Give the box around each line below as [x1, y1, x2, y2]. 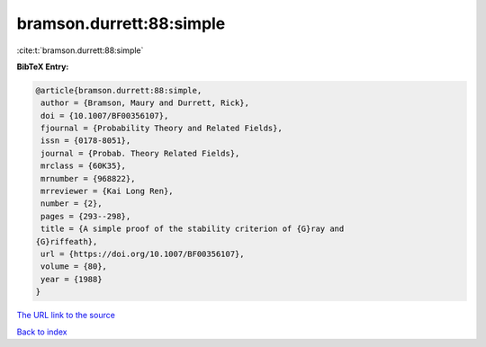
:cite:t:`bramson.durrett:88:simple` [16, 45, 144, 56]
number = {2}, [40, 199, 103, 209]
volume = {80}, [40, 262, 108, 271]
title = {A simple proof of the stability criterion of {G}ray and [40, 224, 345, 234]
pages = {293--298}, [40, 211, 131, 221]
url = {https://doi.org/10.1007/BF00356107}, [40, 249, 245, 259]
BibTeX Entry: [16, 61, 69, 72]
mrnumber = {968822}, [40, 173, 136, 183]
